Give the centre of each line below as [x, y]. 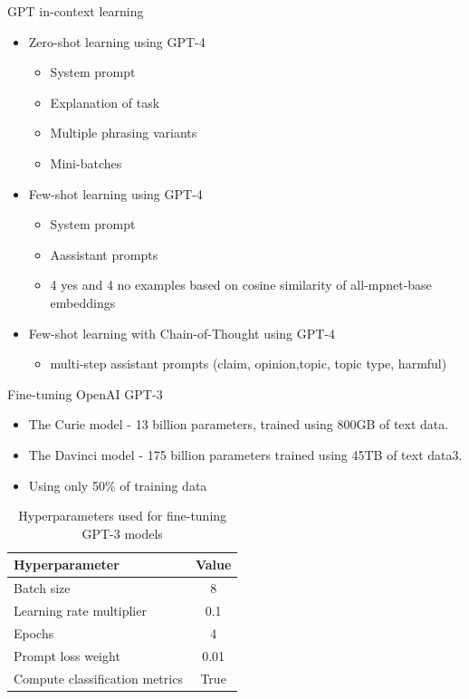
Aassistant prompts [104, 254]
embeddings [83, 302]
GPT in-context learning [76, 11]
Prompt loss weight [67, 655]
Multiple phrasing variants [124, 133]
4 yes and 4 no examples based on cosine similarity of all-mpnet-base [241, 285]
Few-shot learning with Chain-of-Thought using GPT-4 [182, 333]
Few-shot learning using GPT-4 [115, 193]
